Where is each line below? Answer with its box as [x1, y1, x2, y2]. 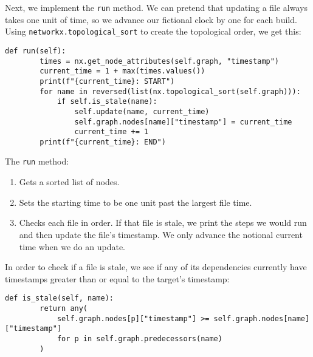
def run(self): [5, 46, 66, 55]
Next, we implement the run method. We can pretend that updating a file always [5, 1, 308, 13]
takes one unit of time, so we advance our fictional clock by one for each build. [5, 13, 297, 25]
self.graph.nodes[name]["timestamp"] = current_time [74, 117, 292, 126]
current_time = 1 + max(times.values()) [40, 67, 205, 76]
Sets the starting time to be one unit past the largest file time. [19, 195, 252, 208]
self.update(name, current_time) [74, 107, 210, 116]
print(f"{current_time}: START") [40, 76, 175, 86]
